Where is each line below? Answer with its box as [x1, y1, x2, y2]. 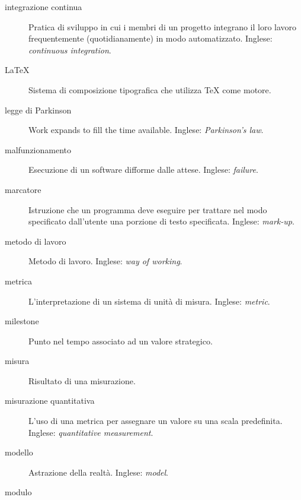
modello [5, 446, 33, 458]
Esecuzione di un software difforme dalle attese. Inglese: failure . [28, 163, 258, 176]
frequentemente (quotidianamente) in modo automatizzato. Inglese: [28, 32, 273, 45]
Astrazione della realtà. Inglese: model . [28, 466, 168, 478]
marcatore [5, 183, 41, 195]
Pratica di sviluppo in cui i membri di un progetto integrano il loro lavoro [28, 20, 297, 33]
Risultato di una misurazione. [28, 374, 136, 387]
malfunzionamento [5, 143, 72, 156]
